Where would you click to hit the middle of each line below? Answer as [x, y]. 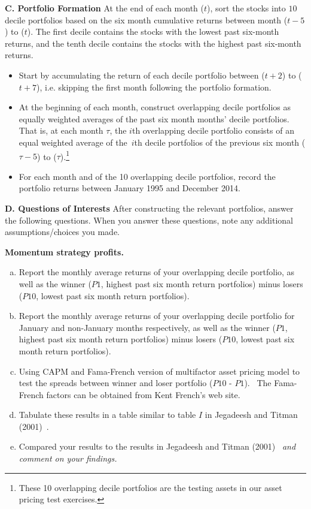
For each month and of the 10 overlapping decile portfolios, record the [147, 176]
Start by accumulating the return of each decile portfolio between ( [142, 75]
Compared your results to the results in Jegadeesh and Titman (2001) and [157, 446]
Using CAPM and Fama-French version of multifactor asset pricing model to [159, 371]
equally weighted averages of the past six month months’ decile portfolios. [154, 118]
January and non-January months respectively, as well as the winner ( [147, 327]
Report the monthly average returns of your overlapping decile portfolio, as [157, 272]
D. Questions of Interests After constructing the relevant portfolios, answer [149, 208]
